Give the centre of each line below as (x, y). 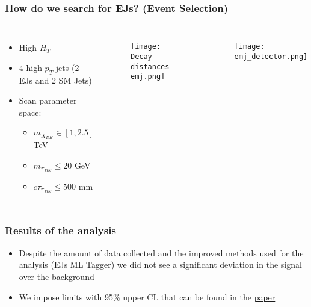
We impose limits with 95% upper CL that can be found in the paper (147, 296)
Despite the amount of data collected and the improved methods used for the (161, 253)
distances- (152, 67)
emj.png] (148, 77)
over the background (57, 276)
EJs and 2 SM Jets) (55, 80)
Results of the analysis (60, 230)
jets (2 (67, 67)
